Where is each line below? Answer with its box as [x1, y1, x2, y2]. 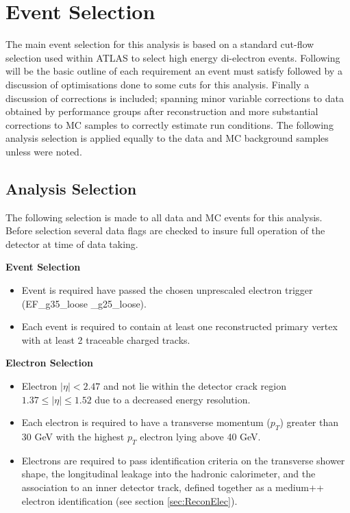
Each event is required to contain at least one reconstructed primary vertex [21, 319, 338, 334]
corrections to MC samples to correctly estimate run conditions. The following [5, 117, 334, 132]
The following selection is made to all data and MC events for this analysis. [5, 210, 323, 224]
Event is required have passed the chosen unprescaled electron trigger [21, 283, 313, 297]
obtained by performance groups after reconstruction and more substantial [5, 104, 318, 118]
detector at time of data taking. [5, 236, 138, 251]
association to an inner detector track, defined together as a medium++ [21, 479, 324, 494]
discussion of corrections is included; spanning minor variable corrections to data [5, 90, 344, 105]
